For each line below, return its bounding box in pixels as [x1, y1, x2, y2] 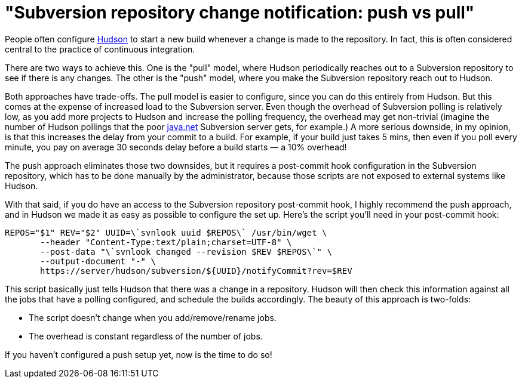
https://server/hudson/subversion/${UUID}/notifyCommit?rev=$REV [40, 265, 352, 276]
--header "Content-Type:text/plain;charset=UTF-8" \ [40, 237, 292, 247]
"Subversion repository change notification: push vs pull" [5, 2, 475, 23]
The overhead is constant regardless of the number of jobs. [29, 331, 263, 341]
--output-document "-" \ [40, 256, 156, 266]
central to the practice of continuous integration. [5, 44, 195, 54]
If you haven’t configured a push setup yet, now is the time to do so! [5, 349, 272, 360]
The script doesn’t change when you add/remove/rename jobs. [29, 312, 277, 323]
